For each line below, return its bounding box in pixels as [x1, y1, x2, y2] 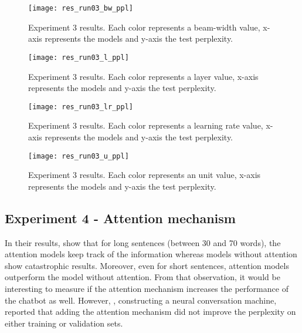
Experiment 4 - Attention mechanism [5, 208, 236, 227]
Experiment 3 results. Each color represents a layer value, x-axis [28, 70, 259, 82]
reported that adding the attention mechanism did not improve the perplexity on [5, 305, 296, 318]
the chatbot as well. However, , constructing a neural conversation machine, [5, 294, 277, 306]
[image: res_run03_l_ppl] [28, 53, 129, 62]
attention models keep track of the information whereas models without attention [5, 248, 297, 260]
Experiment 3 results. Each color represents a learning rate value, [28, 119, 263, 132]
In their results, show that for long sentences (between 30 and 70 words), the [5, 236, 281, 248]
